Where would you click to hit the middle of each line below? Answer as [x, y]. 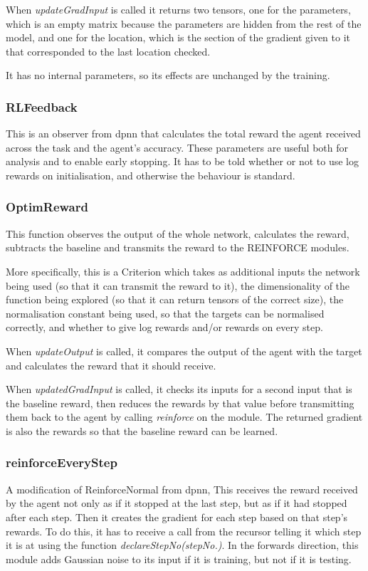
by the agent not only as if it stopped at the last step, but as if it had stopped [177, 503]
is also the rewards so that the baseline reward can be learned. [142, 430]
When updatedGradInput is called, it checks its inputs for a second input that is [179, 389]
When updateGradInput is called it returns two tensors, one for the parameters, [178, 9]
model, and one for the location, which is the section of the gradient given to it [178, 37]
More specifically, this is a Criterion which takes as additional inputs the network [183, 271]
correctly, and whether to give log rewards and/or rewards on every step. [164, 327]
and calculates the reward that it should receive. [111, 365]
